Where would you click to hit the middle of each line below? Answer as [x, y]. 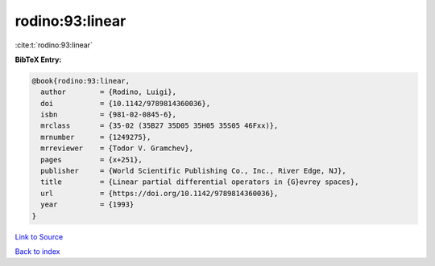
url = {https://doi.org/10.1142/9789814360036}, [159, 193]
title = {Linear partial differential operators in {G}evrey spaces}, [200, 182]
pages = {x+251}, [91, 160]
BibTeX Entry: [38, 59]
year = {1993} [87, 205]
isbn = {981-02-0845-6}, [109, 115]
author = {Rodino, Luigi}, [109, 92]
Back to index [37, 251]
